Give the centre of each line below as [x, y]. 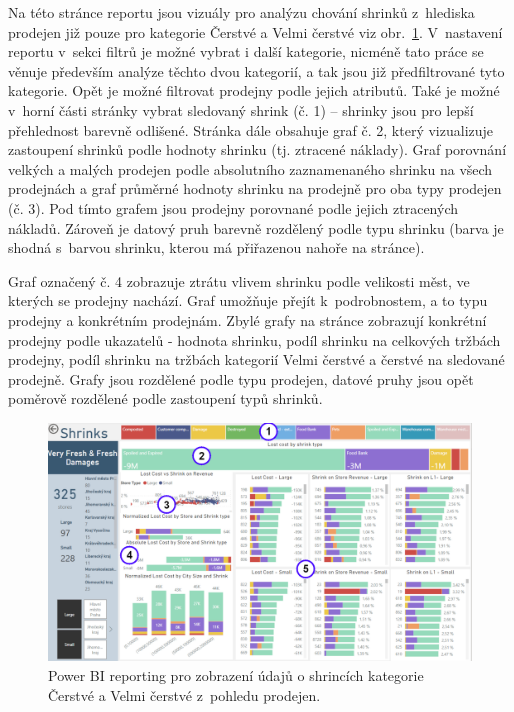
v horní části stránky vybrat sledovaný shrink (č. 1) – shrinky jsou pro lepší [241, 109]
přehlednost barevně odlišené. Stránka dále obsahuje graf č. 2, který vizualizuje [251, 129]
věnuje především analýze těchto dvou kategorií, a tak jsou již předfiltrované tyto [256, 70]
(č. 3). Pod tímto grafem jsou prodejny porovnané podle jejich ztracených [233, 207]
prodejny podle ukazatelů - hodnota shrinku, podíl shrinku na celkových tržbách [254, 339]
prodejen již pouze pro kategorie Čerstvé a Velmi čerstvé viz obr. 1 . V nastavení [255, 31]
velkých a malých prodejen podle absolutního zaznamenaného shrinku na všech [250, 168]
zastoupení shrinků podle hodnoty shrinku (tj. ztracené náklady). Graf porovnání [257, 149]
